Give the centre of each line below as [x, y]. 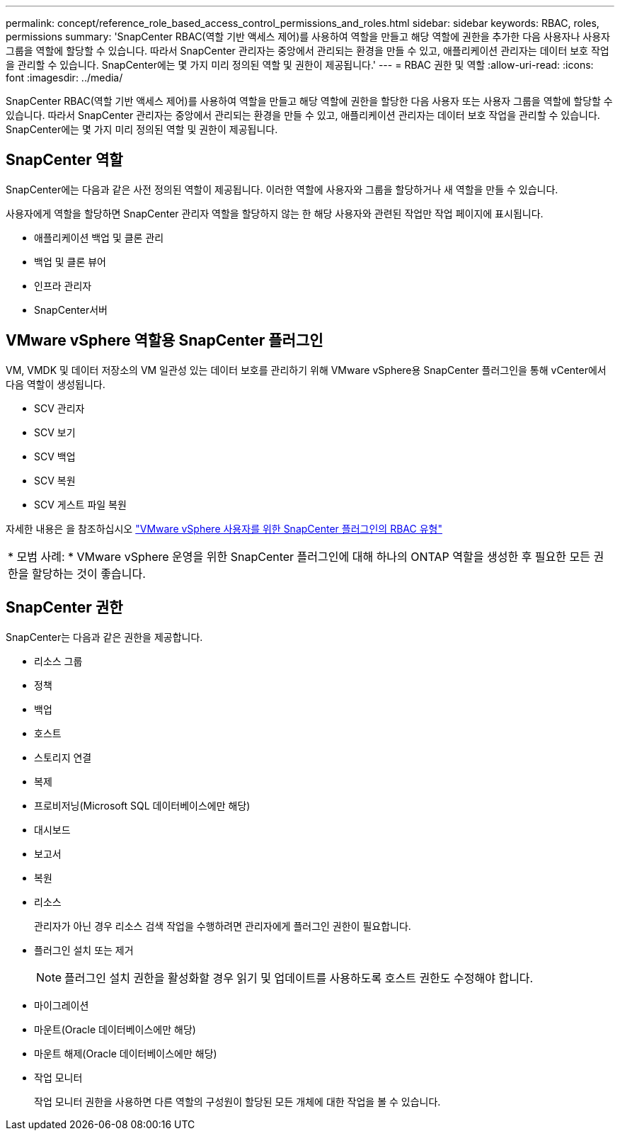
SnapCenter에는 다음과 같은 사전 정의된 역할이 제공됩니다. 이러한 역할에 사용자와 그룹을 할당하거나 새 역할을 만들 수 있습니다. [282, 189]
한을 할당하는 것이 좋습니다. [77, 573]
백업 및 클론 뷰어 [70, 261]
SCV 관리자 [59, 408]
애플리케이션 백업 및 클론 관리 [99, 237]
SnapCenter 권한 [64, 608]
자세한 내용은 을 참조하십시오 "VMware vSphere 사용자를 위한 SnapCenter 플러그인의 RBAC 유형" [224, 528]
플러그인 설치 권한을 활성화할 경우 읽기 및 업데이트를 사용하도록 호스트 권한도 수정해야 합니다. [299, 978]
